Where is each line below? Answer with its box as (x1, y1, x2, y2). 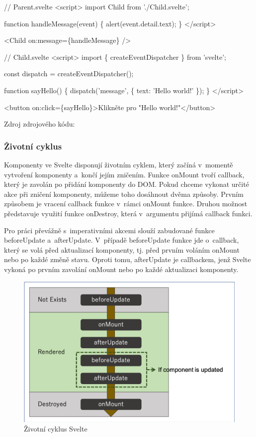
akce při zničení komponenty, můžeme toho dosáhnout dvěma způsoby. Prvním (4, 188, 244, 199)
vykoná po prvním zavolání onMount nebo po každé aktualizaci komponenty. (4, 264, 239, 274)
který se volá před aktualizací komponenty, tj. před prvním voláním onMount (4, 244, 240, 255)
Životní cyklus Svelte (24, 424, 87, 434)
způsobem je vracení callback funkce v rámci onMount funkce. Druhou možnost (4, 198, 248, 209)
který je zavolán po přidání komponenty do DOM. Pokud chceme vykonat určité (4, 179, 249, 189)
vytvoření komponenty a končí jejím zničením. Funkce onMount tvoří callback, (4, 169, 245, 179)
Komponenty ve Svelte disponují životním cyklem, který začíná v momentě (4, 159, 233, 169)
